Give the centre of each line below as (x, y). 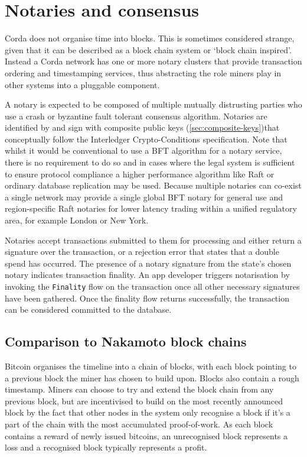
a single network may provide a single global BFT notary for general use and (144, 197)
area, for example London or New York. (77, 220)
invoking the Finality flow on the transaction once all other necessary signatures (152, 286)
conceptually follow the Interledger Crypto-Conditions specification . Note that (146, 139)
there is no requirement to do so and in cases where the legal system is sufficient (150, 162)
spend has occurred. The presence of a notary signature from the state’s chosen (148, 263)
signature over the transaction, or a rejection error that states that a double (142, 252)
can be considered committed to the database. (88, 309)
